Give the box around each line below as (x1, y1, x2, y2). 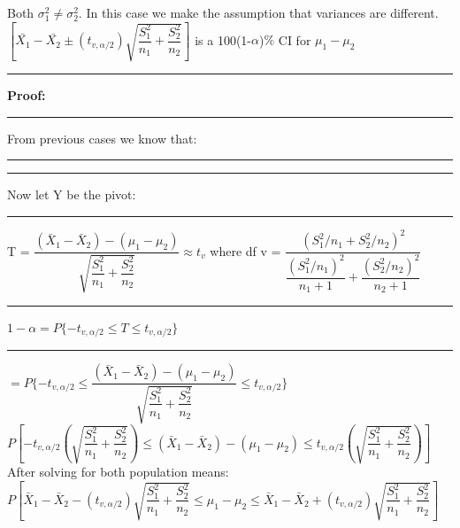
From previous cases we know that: (7, 128, 197, 147)
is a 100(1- (195, 30, 252, 49)
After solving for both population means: (7, 462, 229, 481)
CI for (278, 30, 311, 49)
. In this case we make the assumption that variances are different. (78, 4, 439, 21)
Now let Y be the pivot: (7, 185, 136, 204)
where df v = (210, 241, 281, 260)
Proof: (7, 86, 46, 105)
